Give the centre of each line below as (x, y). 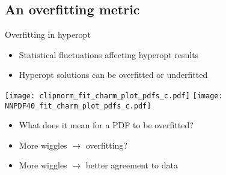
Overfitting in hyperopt (48, 34)
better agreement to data (132, 165)
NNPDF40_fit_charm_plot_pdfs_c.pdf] (78, 106)
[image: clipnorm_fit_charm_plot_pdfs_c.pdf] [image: (114, 96)
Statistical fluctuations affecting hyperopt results (109, 54)
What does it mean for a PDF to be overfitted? (106, 125)
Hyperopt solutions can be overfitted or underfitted (113, 75)
